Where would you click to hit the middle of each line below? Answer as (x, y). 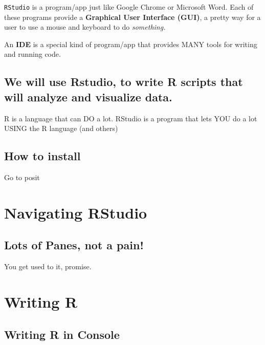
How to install (42, 156)
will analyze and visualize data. (88, 96)
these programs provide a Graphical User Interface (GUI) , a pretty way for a (132, 17)
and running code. (32, 54)
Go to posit (22, 177)
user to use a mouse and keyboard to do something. (85, 27)
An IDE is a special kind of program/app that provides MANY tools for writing (131, 44)
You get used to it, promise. (48, 266)
